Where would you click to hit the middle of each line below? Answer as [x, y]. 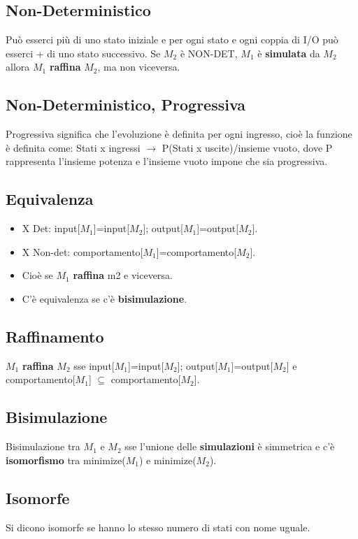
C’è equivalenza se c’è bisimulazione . [105, 298]
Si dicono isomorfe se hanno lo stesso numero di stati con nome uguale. [158, 527]
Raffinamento [55, 336]
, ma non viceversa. [139, 67]
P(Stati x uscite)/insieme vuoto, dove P [247, 147]
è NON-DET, [209, 53]
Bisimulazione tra [43, 446]
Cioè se [37, 275]
